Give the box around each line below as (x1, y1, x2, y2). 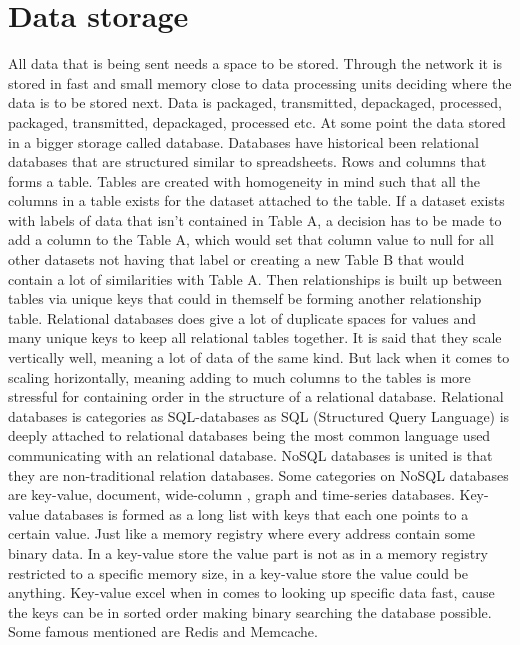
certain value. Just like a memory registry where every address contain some (8, 523, 476, 544)
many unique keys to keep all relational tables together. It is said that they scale (8, 327, 502, 348)
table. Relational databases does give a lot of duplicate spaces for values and (8, 307, 477, 328)
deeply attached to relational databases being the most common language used (8, 425, 491, 446)
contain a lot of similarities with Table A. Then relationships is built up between (8, 268, 502, 289)
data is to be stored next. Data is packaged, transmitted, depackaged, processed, (8, 92, 502, 113)
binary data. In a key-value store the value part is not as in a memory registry (8, 542, 489, 563)
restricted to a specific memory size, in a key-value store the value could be (8, 562, 469, 583)
